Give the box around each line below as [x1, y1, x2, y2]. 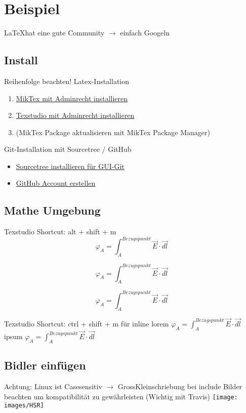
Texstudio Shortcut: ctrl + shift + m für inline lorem [4, 318, 169, 328]
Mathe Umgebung [4, 202, 101, 218]
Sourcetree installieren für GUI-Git [16, 160, 125, 171]
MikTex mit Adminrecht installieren [16, 93, 128, 103]
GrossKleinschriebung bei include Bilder [117, 381, 242, 391]
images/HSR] [4, 402, 44, 409]
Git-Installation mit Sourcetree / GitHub [4, 144, 132, 154]
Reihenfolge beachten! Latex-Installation [4, 75, 130, 86]
